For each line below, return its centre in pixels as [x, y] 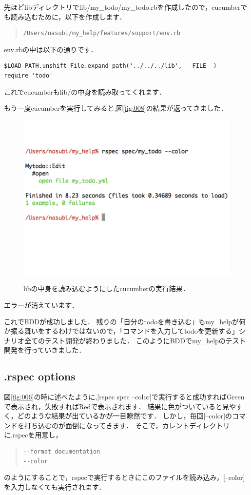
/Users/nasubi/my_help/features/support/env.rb [102, 33]
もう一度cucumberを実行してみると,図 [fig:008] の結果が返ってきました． [116, 108]
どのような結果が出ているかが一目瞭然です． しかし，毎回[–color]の [125, 416]
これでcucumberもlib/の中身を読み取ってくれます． [85, 91]
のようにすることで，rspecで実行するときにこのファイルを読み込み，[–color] [125, 477]
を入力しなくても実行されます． [55, 486]
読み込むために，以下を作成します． [68, 16]
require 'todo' [29, 75]
